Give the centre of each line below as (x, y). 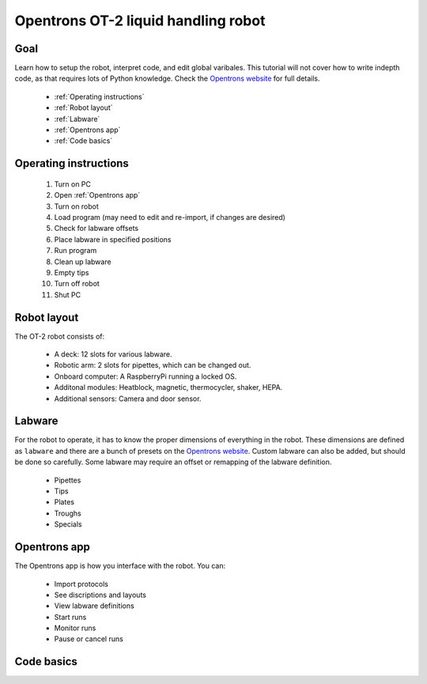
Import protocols (81, 584)
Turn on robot (76, 206)
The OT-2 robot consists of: (60, 336)
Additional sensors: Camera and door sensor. (128, 399)
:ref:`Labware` (77, 119)
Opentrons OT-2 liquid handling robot (140, 21)
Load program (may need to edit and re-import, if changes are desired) (170, 217)
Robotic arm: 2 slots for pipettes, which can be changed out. (153, 365)
